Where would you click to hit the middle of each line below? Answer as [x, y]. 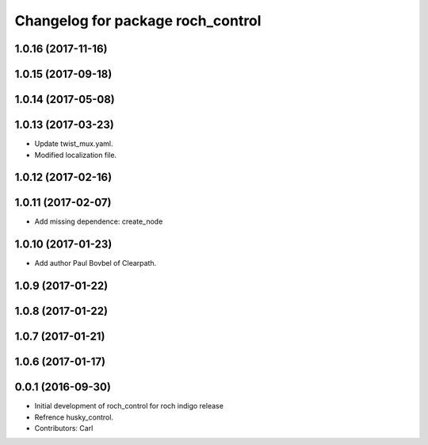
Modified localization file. [76, 155]
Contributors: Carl [64, 428]
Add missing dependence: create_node [99, 221]
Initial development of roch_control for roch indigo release [129, 406]
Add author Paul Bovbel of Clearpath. [96, 263]
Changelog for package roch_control [138, 21]
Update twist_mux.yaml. [74, 144]
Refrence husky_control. [74, 417]
